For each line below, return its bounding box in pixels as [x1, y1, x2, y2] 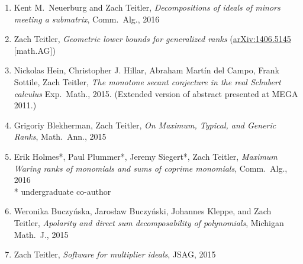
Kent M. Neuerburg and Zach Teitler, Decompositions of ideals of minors [14, 1, 281, 13]
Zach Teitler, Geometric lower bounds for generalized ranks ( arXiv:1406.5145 [14, 33, 291, 45]
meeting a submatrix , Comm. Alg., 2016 [14, 12, 160, 25]
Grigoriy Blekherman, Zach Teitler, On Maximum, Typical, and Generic [14, 118, 276, 131]
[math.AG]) [14, 44, 56, 56]
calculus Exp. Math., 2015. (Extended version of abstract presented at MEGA [14, 87, 298, 99]
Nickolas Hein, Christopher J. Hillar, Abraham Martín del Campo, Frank [14, 64, 279, 76]
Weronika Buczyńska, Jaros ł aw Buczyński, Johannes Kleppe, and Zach [14, 205, 272, 217]
